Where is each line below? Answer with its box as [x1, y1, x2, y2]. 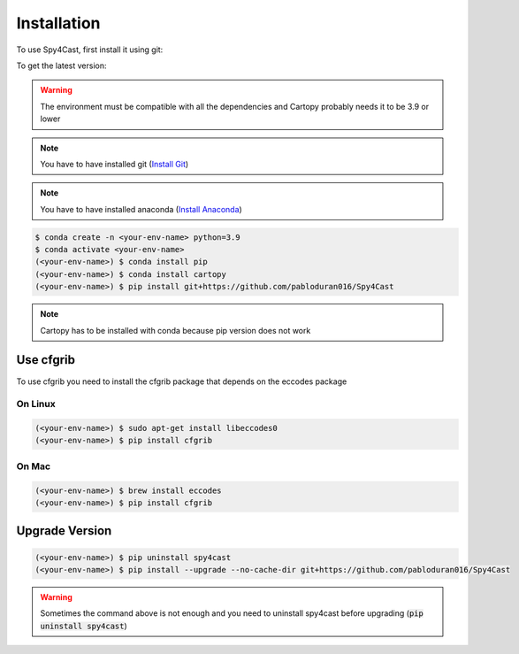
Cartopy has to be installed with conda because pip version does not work [40, 325, 311, 335]
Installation [16, 13, 101, 33]
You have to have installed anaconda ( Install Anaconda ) [40, 204, 242, 214]
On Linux [16, 398, 57, 411]
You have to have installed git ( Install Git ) [40, 158, 189, 169]
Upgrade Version [16, 523, 112, 539]
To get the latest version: [16, 60, 107, 71]
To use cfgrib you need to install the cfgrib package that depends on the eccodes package [16, 376, 347, 387]
